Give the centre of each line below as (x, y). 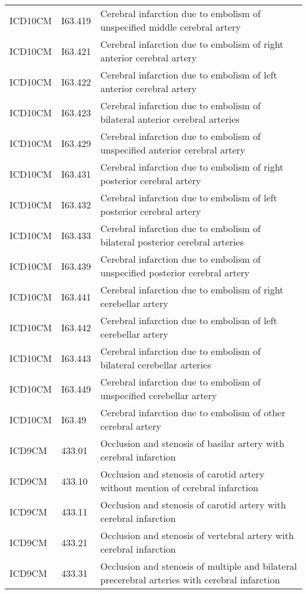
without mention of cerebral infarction (179, 487)
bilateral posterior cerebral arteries (172, 242)
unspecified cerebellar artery (159, 395)
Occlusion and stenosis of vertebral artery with (197, 535)
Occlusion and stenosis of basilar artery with (192, 443)
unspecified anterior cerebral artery (173, 150)
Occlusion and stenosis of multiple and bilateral (199, 566)
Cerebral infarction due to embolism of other (193, 412)
